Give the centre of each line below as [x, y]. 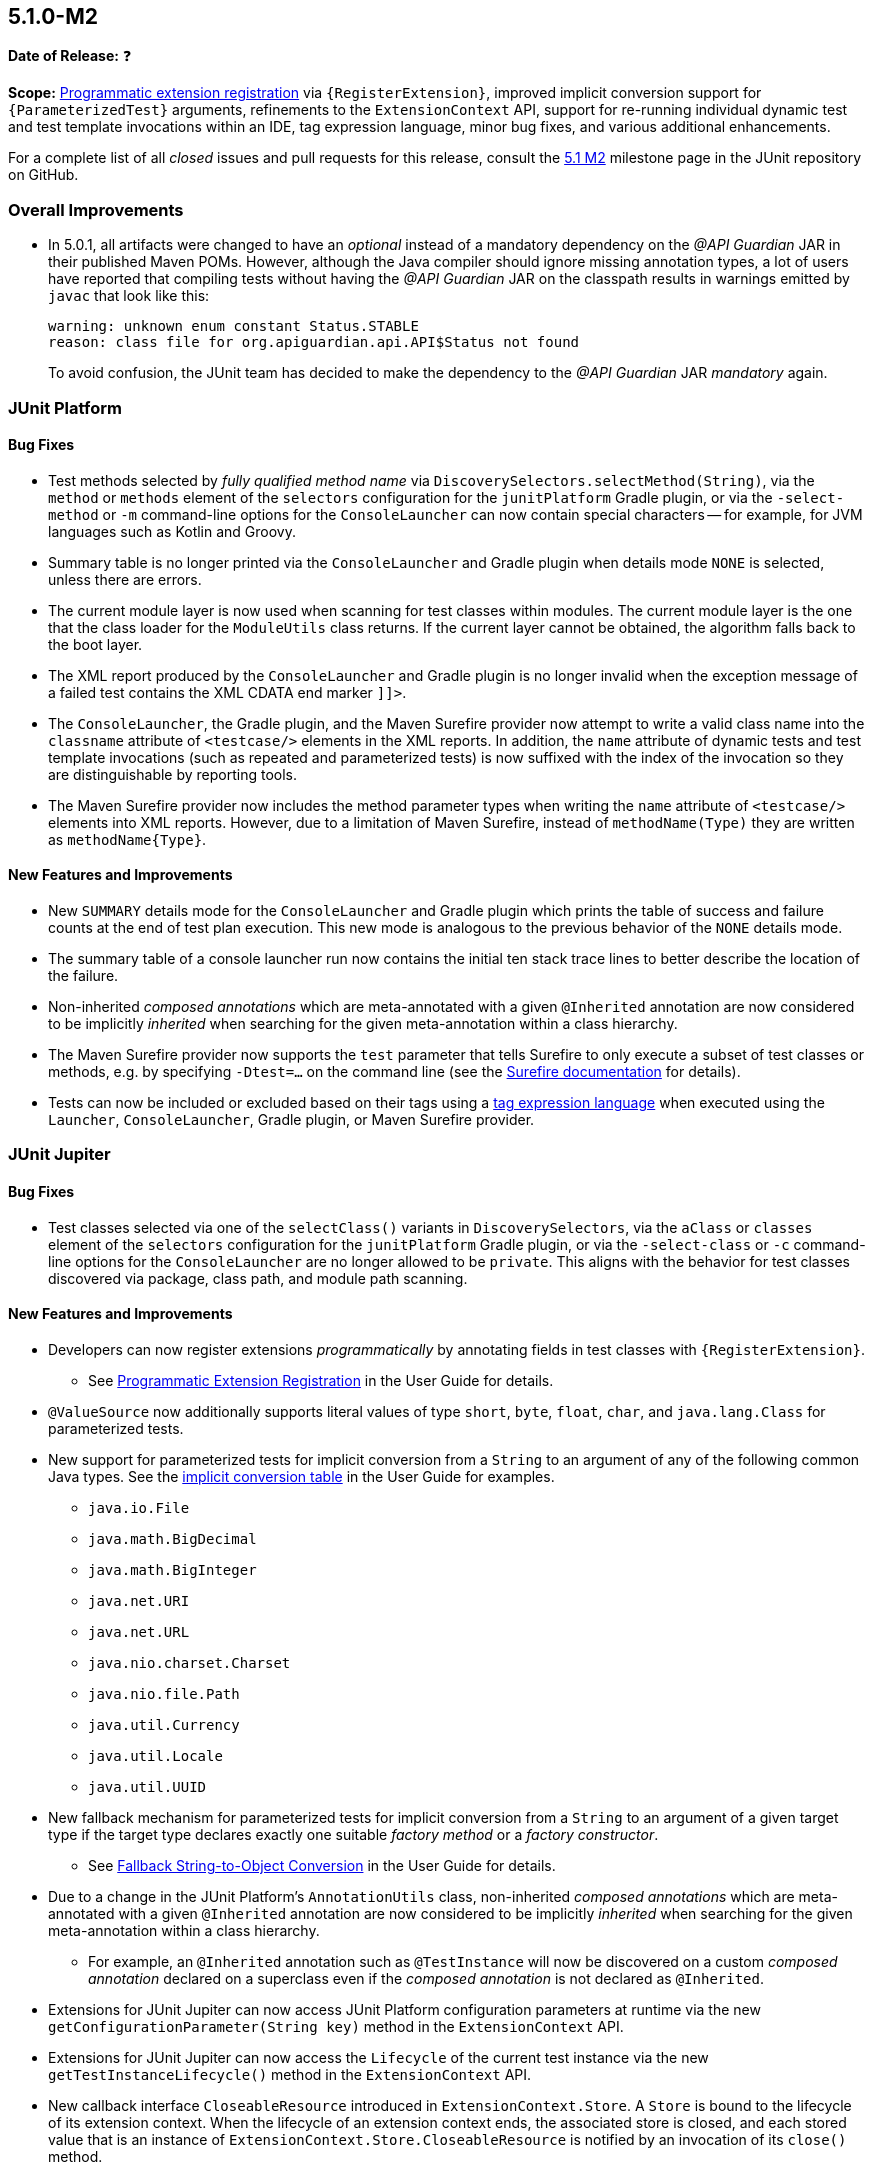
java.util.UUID [147, 1786]
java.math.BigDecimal [172, 1538]
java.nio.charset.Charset [189, 1662]
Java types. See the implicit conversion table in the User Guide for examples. [301, 1476]
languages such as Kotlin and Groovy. [172, 531]
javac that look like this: [129, 296]
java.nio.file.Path [164, 1693]
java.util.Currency [164, 1724]
